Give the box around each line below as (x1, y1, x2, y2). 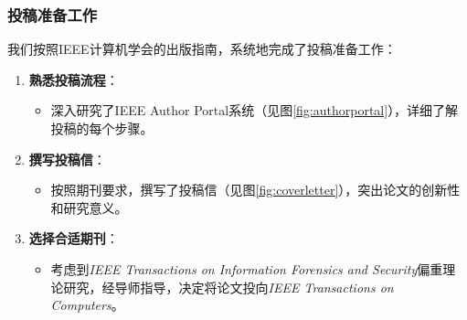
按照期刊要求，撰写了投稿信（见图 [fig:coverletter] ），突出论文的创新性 (50, 180, 461, 199)
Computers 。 (50, 295, 124, 315)
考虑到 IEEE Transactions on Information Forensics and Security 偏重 (50, 259, 443, 278)
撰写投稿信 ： (28, 149, 106, 168)
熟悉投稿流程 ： (28, 69, 119, 89)
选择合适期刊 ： (28, 229, 119, 248)
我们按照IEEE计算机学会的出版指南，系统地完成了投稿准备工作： (7, 39, 397, 59)
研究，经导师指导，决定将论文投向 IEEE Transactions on (63, 277, 394, 296)
